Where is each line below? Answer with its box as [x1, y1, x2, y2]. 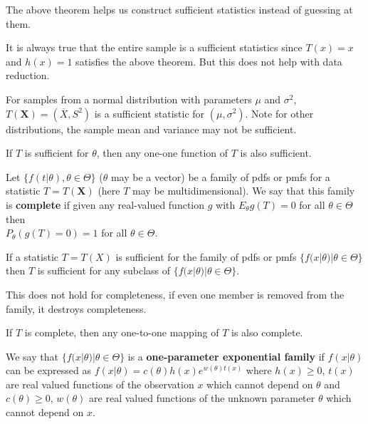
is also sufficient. [240, 145, 312, 160]
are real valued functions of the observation [6, 376, 194, 391]
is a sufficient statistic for [94, 105, 205, 120]
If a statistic [6, 249, 59, 264]
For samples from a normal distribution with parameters [6, 91, 252, 106]
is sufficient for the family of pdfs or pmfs [115, 249, 297, 264]
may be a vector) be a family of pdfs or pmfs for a [110, 169, 330, 184]
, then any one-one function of [96, 145, 228, 160]
